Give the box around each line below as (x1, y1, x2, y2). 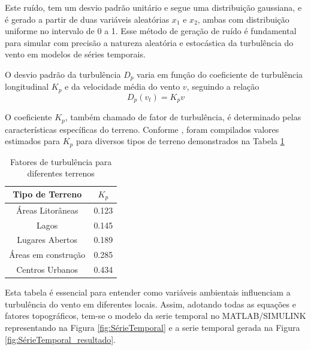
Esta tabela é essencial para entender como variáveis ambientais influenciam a (5, 286, 291, 299)
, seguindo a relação (186, 80, 259, 93)
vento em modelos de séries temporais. (5, 48, 146, 60)
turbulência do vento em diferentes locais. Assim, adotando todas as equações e (5, 297, 296, 310)
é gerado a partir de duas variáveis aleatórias (5, 13, 170, 25)
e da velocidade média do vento (65, 80, 180, 93)
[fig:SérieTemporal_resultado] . (5, 333, 116, 345)
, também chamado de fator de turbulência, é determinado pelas (65, 111, 301, 123)
